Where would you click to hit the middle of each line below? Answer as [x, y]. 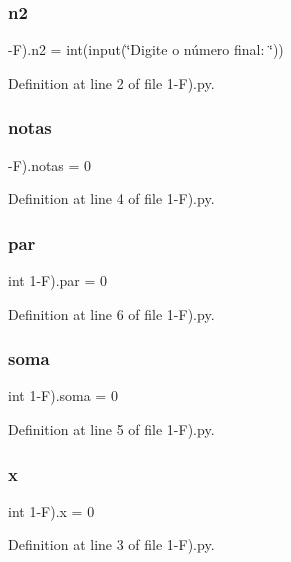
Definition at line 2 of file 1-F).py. [111, 82]
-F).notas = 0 [50, 164]
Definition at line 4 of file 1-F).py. [111, 198]
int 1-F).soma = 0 [63, 395]
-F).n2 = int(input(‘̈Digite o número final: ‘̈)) [146, 49]
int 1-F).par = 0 [58, 280]
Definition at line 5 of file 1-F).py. [111, 429]
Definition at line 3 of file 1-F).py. [111, 544]
